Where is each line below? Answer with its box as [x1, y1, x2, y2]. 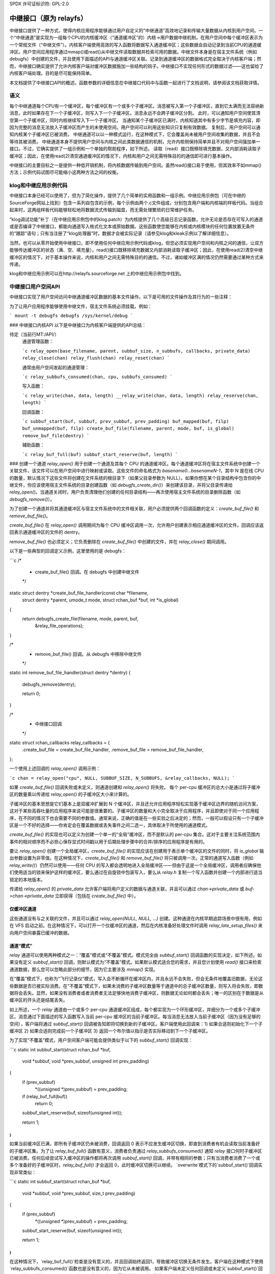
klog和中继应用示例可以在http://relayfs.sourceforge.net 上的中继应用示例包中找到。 [9, 271, 184, 277]
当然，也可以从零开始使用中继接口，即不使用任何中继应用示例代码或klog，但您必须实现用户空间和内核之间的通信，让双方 [9, 240, 264, 246]
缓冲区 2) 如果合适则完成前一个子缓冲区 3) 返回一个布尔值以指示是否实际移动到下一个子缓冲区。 [9, 1027, 211, 1034]
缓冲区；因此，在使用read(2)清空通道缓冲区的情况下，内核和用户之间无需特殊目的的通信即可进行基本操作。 [9, 153, 235, 159]
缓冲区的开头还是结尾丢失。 [9, 997, 68, 1003]
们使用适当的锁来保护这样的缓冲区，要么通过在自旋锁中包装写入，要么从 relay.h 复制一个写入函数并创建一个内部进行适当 [9, 869, 263, 875]
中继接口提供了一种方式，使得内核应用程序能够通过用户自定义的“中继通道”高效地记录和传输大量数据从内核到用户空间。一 [9, 27, 263, 33]
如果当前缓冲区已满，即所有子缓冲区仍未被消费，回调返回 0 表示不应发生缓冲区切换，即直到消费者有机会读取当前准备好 [9, 1140, 260, 1147]
